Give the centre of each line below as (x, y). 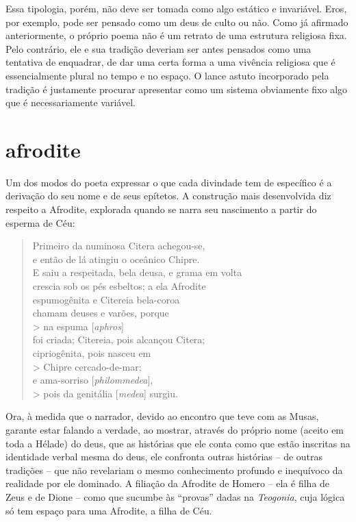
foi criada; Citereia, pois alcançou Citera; (119, 339)
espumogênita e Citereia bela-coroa (106, 299)
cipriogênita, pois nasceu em (92, 353)
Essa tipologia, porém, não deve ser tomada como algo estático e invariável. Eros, (176, 8)
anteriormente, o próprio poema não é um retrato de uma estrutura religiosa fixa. (176, 35)
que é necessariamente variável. (71, 102)
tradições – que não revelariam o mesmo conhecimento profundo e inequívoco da (174, 470)
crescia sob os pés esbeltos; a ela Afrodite (119, 286)
